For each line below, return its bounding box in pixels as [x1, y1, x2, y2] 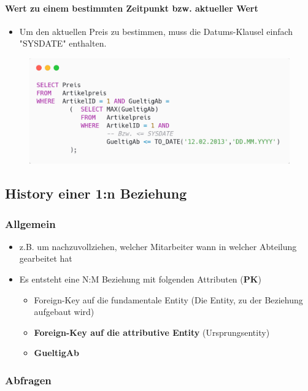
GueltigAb [34, 346, 79, 359]
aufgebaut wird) [34, 305, 94, 318]
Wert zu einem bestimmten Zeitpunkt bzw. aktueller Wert [5, 1, 258, 14]
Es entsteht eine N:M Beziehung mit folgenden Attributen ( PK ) [19, 273, 261, 286]
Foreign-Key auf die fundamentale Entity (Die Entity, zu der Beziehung [34, 293, 303, 306]
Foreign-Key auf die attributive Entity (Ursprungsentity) [34, 325, 270, 338]
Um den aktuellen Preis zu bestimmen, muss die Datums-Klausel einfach [19, 25, 293, 37]
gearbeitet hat [19, 252, 72, 265]
